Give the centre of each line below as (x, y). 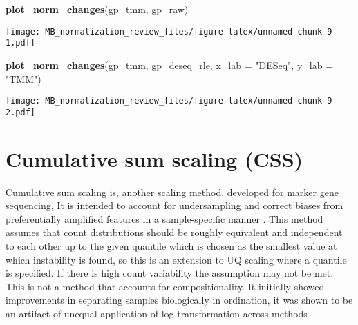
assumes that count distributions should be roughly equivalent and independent (174, 232)
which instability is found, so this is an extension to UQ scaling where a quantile (176, 259)
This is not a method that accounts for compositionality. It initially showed (165, 286)
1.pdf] (20, 43)
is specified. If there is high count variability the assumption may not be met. (170, 273)
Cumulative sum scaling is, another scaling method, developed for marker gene (172, 191)
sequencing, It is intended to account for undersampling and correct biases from (175, 205)
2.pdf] (20, 112)
